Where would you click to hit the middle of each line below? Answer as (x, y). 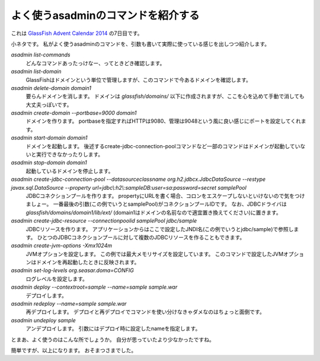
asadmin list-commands (41, 55)
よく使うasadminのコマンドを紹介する (105, 15)
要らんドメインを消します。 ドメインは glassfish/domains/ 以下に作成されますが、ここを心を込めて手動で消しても (165, 96)
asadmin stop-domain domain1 (49, 162)
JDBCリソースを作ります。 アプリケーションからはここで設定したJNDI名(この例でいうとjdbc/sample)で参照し (160, 229)
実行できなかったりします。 (70, 155)
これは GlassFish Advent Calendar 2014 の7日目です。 (77, 33)
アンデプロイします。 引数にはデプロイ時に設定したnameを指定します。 (113, 328)
